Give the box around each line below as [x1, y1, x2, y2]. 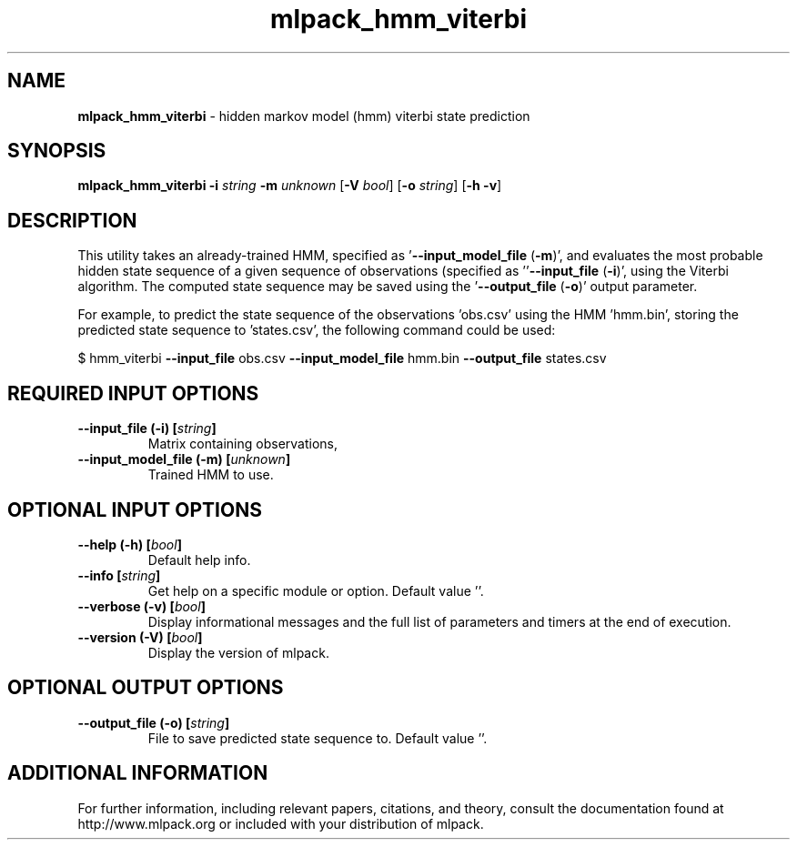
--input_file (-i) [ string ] [77, 420, 217, 437]
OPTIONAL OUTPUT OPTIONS [7, 676, 284, 700]
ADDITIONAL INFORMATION [7, 761, 268, 785]
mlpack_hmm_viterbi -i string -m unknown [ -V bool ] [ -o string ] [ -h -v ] [77, 177, 502, 194]
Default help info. [147, 551, 251, 568]
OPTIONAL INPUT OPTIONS [7, 498, 262, 521]
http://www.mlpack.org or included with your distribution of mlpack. [77, 815, 484, 832]
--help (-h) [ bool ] [77, 536, 182, 552]
